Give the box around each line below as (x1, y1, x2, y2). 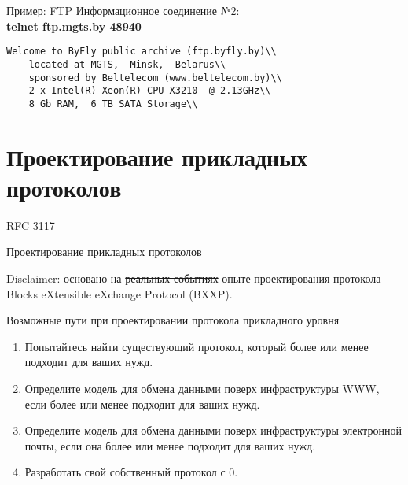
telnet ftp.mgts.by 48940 (6, 17, 142, 34)
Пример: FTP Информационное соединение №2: (6, 2, 240, 18)
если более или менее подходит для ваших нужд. (24, 395, 260, 412)
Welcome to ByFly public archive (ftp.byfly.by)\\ (6, 46, 277, 57)
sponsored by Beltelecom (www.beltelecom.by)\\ (28, 72, 282, 83)
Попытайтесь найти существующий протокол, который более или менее (24, 338, 369, 354)
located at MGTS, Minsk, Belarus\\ (28, 58, 226, 70)
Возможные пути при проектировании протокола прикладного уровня (6, 312, 340, 328)
